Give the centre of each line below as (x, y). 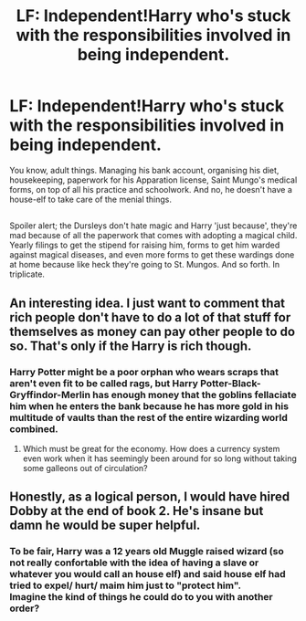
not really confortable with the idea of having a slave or (134, 563)
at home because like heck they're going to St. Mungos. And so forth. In (145, 265)
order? (25, 608)
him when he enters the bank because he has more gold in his (149, 405)
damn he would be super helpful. (105, 526)
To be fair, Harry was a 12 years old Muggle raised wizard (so (147, 552)
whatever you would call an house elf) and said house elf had (148, 574)
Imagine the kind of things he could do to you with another (141, 597)
